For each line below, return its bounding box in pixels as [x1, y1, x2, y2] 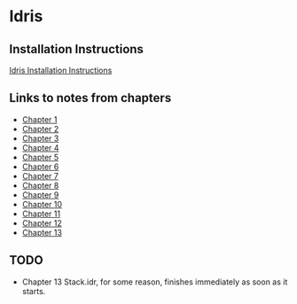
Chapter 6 [21, 161, 59, 172]
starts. [21, 285, 46, 296]
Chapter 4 [21, 142, 59, 152]
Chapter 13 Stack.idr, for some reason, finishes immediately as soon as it [21, 277, 288, 287]
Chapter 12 [21, 217, 62, 228]
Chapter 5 [21, 152, 59, 162]
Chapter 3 [21, 133, 59, 144]
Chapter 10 [21, 199, 63, 209]
